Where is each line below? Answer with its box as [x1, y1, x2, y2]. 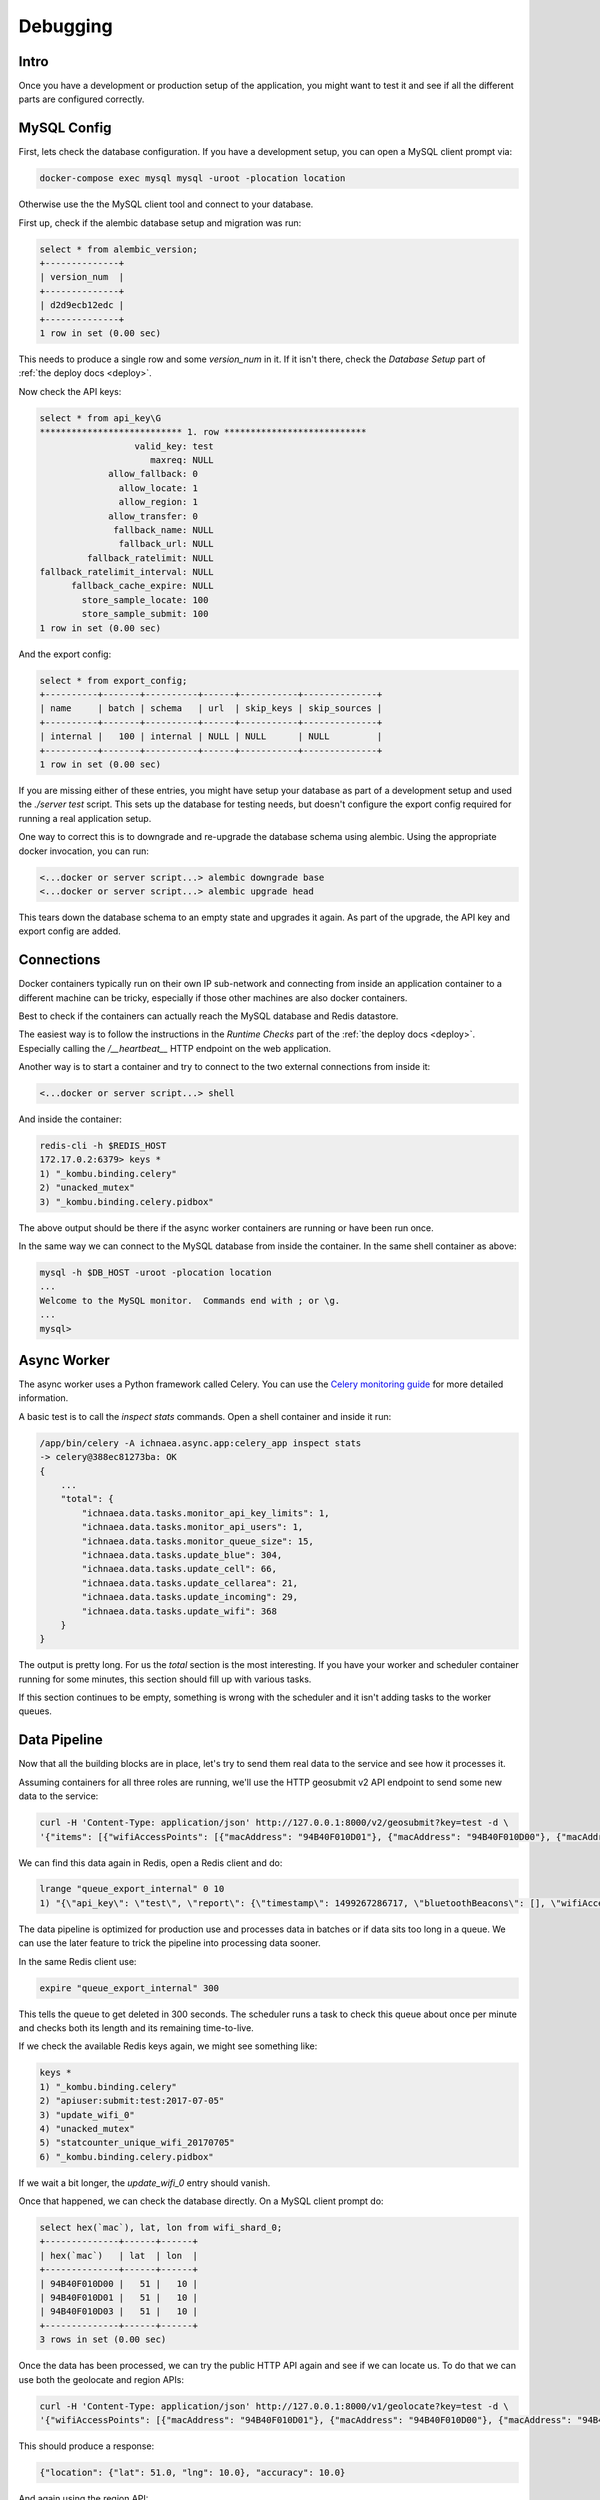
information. [18, 1392, 69, 1404]
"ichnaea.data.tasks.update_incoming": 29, [81, 1591, 299, 1603]
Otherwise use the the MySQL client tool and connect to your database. [18, 198, 314, 210]
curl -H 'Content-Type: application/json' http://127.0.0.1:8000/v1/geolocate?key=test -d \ [39, 2400, 509, 2412]
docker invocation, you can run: [18, 845, 150, 857]
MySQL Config [18, 120, 112, 137]
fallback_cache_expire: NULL [71, 580, 214, 592]
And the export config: [18, 648, 112, 660]
